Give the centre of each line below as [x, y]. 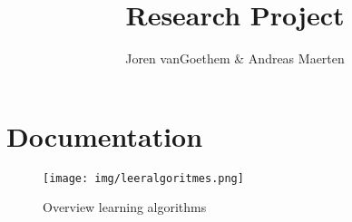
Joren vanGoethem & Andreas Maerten [235, 58]
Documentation [105, 135]
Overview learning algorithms [125, 207]
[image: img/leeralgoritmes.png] [143, 178]
